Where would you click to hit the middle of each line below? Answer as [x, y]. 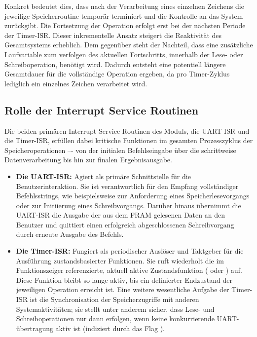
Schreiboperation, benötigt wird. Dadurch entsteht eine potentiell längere [115, 64]
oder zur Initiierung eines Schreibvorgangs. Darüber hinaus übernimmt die [128, 205]
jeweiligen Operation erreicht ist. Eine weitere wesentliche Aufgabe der [123, 289]
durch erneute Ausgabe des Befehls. [70, 234]
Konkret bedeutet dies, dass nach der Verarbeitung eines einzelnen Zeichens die [124, 6]
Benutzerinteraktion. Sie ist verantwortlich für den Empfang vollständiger [127, 186]
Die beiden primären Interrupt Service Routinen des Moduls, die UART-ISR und [127, 131]
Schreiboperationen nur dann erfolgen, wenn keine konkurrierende [115, 318]
